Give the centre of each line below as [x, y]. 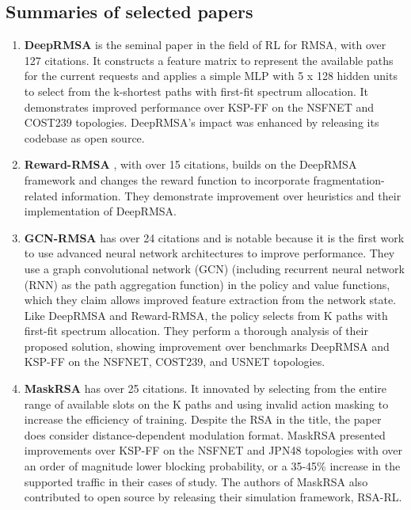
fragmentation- [349, 179]
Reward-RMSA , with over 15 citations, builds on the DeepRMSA [190, 164]
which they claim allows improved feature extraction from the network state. [210, 300]
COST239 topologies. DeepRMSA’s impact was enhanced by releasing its [202, 122]
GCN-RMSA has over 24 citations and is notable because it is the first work [214, 237]
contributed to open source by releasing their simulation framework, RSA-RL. [213, 497]
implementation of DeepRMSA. [100, 211]
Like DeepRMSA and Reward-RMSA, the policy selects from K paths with [206, 315]
